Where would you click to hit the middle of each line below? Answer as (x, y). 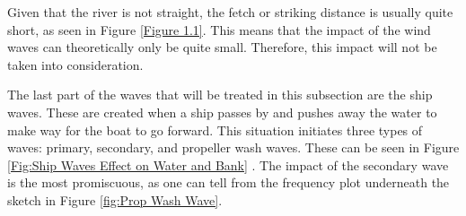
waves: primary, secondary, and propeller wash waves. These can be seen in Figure (233, 147)
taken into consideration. (75, 64)
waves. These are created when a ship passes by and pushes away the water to (222, 112)
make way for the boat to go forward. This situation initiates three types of (215, 130)
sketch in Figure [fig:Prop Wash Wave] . (115, 199)
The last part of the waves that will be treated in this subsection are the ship (220, 95)
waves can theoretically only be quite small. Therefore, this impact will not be (222, 47)
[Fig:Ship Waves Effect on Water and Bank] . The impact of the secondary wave (228, 164)
